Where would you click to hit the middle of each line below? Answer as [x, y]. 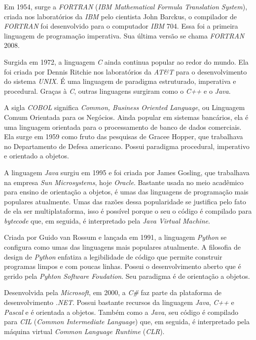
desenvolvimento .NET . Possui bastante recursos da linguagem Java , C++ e [119, 302]
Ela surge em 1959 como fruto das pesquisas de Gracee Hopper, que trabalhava [124, 136]
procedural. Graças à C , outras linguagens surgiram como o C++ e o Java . [117, 91]
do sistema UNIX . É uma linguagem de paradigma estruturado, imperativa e [120, 81]
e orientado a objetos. [37, 156]
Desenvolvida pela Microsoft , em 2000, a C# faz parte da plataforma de [113, 292]
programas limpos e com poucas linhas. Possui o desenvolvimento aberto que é [123, 266]
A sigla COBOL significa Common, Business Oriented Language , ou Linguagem [125, 107]
